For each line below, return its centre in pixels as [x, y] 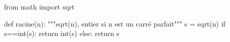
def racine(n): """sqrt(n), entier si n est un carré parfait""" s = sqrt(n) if [115, 23]
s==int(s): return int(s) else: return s [62, 33]
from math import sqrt [39, 6]
